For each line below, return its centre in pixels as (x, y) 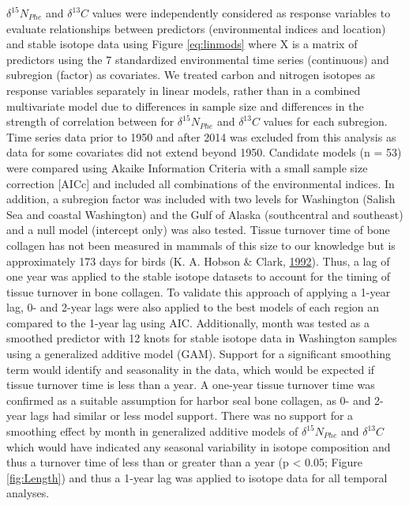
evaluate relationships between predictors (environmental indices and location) (196, 28)
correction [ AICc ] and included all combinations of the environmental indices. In (201, 183)
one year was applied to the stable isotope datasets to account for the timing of (199, 276)
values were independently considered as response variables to (241, 13)
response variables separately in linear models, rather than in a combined (184, 90)
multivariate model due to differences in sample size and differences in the (185, 106)
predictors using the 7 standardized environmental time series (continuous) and (198, 59)
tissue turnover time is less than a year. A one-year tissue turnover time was (191, 385)
